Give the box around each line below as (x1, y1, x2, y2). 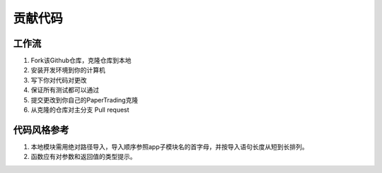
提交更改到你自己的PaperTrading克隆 (30, 95, 139, 104)
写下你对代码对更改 (30, 76, 87, 84)
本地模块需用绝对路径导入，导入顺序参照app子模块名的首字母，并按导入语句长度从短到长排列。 (30, 142, 309, 151)
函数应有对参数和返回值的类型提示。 (30, 153, 137, 161)
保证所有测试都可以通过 (30, 85, 99, 95)
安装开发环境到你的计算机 (30, 66, 105, 74)
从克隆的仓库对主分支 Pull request (30, 106, 130, 114)
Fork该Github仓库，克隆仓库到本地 (30, 56, 132, 65)
